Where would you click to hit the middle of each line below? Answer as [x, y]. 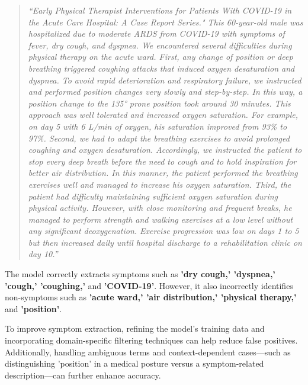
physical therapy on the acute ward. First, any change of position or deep [161, 57]
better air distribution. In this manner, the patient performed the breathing [163, 173]
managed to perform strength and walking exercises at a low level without [161, 219]
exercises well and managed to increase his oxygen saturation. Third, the [160, 184]
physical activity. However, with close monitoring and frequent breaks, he [160, 208]
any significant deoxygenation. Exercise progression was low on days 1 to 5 [163, 231]
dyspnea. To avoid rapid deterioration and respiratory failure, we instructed [165, 80]
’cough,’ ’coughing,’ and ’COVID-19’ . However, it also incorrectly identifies [149, 285]
